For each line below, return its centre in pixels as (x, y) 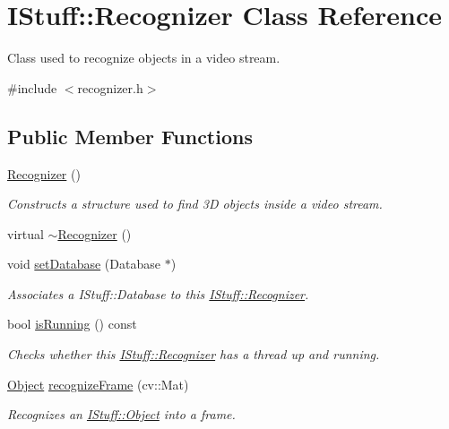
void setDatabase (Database (84, 264)
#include (32, 87)
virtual (26, 233)
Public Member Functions (130, 136)
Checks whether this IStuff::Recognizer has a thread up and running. (194, 354)
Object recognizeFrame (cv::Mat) (98, 384)
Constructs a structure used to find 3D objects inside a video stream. (195, 204)
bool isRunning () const (72, 324)
